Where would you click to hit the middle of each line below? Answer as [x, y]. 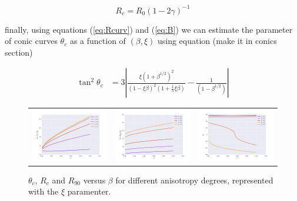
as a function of [98, 41]
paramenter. [89, 191]
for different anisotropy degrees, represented [194, 180]
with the [44, 191]
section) [19, 52]
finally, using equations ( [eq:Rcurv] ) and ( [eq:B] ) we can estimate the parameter [149, 29]
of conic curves [31, 41]
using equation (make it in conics [217, 41]
